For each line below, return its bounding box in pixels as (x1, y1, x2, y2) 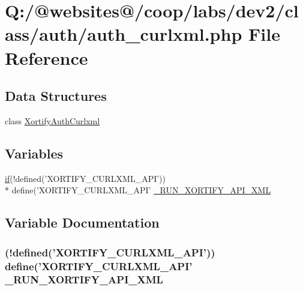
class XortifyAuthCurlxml (5, 114, 100, 127)
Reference (5, 45, 88, 70)
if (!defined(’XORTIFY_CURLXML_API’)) (5, 172, 166, 184)
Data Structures (5, 86, 107, 105)
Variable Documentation (5, 213, 160, 232)
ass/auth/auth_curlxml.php (5, 22, 242, 46)
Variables (5, 143, 64, 162)
